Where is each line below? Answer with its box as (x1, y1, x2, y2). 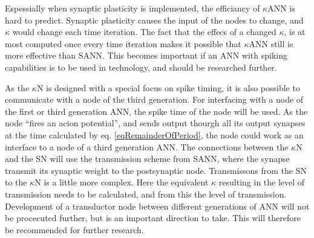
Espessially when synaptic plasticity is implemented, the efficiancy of (5, 2, 260, 14)
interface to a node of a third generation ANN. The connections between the (5, 140, 289, 153)
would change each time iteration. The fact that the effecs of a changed (12, 25, 276, 38)
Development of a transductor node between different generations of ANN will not (5, 199, 310, 212)
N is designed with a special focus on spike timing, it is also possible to (36, 81, 300, 94)
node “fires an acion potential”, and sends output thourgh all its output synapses (5, 117, 306, 129)
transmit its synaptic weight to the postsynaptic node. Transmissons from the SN (5, 164, 307, 176)
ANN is (267, 2, 295, 14)
